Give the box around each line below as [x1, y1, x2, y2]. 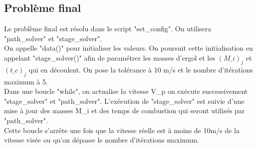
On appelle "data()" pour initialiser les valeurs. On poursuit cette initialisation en [4, 43, 253, 53]
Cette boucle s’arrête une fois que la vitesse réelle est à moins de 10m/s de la [4, 125, 240, 135]
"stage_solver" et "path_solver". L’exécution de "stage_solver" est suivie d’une [4, 95, 245, 106]
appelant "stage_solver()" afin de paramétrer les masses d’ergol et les [4, 52, 215, 63]
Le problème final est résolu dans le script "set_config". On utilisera [4, 23, 212, 34]
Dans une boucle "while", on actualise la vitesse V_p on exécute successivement [4, 86, 248, 96]
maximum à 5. [4, 76, 48, 86]
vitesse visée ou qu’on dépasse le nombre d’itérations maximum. [4, 135, 199, 145]
